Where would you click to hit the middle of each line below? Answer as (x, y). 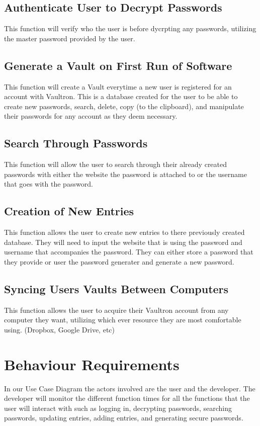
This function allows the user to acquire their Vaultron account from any (116, 310)
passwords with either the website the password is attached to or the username (125, 174)
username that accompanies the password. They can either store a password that (129, 252)
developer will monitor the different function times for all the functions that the (127, 398)
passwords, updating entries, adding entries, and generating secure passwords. (124, 418)
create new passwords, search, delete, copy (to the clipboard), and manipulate (124, 106)
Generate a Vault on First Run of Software (118, 65)
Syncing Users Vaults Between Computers (116, 288)
